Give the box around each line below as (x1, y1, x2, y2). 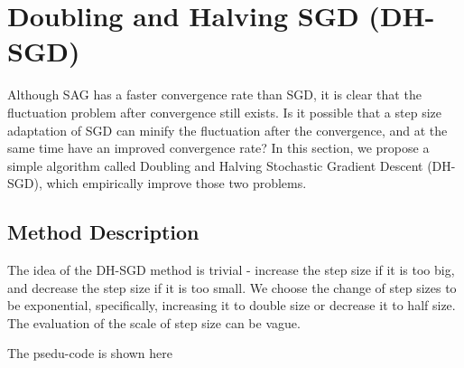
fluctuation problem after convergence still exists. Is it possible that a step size (7, 102, 441, 121)
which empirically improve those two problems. (46, 174, 307, 193)
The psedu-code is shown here (7, 344, 173, 363)
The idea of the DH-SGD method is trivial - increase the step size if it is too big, (7, 260, 455, 279)
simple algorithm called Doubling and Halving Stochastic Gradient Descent (7, 156, 423, 175)
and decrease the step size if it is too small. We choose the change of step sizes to (7, 278, 457, 297)
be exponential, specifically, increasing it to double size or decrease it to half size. (7, 296, 456, 315)
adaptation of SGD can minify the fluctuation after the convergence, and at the (7, 120, 448, 139)
